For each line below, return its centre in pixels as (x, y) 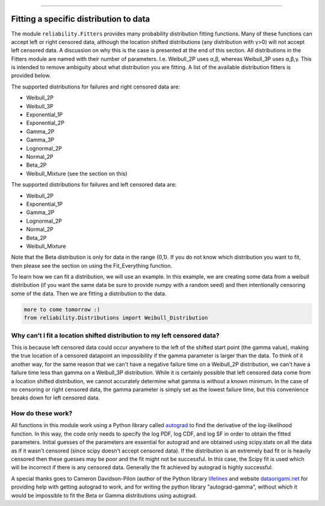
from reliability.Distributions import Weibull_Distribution (116, 318)
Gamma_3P (40, 140)
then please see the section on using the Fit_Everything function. (92, 265)
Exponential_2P (45, 123)
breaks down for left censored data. (56, 398)
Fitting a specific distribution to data (81, 19)
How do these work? (42, 413)
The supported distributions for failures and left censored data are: (94, 185)
